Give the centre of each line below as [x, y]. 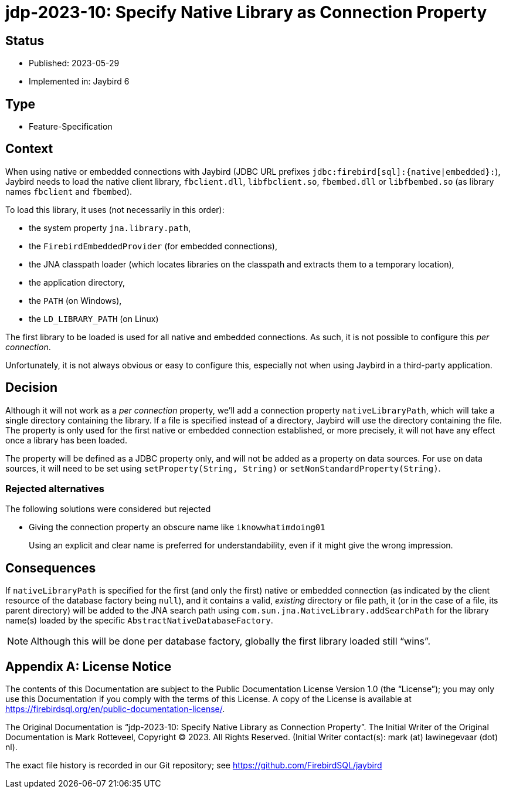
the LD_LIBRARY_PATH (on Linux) [94, 318]
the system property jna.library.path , [110, 228]
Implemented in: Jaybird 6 [79, 82]
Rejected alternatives [55, 489]
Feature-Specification [71, 127]
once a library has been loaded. [67, 440]
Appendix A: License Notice [89, 666]
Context [29, 149]
